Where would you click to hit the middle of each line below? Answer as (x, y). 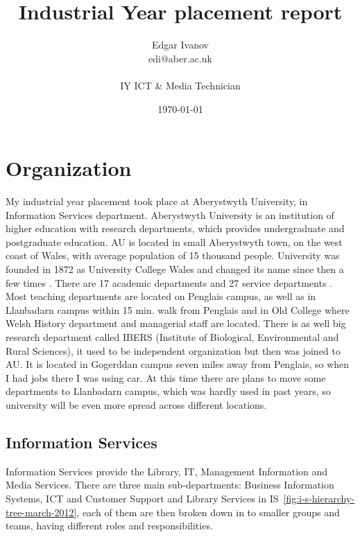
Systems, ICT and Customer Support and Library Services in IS (142, 498)
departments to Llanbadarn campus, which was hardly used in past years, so (168, 391)
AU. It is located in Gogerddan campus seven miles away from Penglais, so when (178, 364)
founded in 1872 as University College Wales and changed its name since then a (175, 269)
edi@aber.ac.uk (180, 58)
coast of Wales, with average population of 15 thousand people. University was (173, 255)
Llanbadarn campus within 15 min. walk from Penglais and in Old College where (178, 309)
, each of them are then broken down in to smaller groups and (208, 512)
